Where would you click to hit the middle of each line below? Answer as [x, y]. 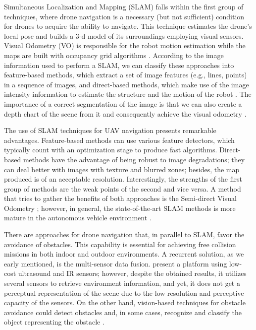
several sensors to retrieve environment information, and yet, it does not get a [122, 283]
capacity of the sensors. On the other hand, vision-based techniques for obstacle [125, 302]
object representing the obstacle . [54, 322]
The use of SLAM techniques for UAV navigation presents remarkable [110, 130]
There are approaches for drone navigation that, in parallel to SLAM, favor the [124, 234]
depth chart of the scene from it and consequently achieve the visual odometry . [125, 113]
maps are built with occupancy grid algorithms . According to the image [114, 55]
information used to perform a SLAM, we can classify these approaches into [119, 65]
